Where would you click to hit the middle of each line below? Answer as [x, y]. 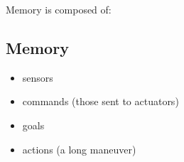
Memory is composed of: [59, 9]
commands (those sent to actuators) [101, 101]
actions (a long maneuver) [79, 149]
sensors [38, 77]
